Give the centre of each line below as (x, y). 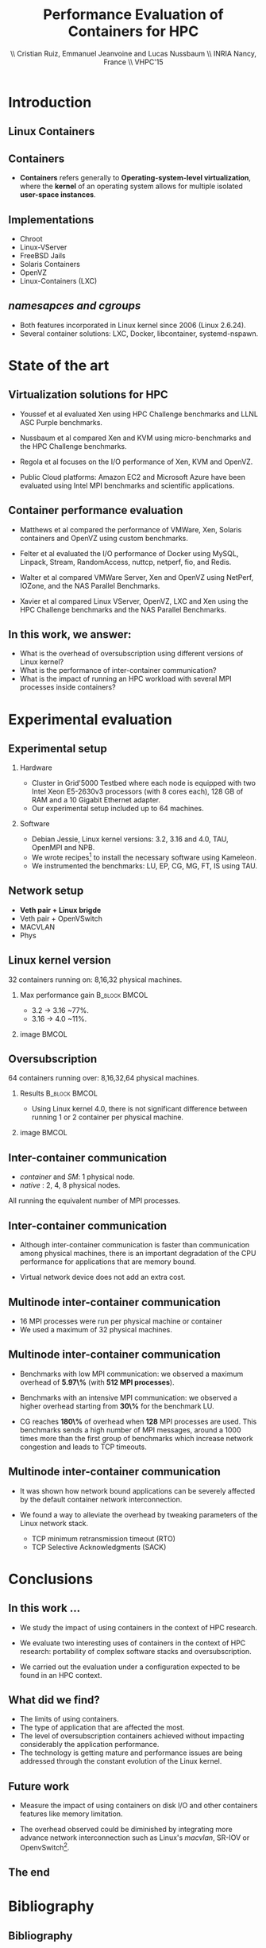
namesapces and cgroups (75, 306)
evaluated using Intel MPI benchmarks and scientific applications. (127, 485)
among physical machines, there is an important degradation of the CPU (138, 1254)
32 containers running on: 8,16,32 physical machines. (95, 980)
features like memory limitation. (71, 1814)
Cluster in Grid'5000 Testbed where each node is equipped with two (144, 783)
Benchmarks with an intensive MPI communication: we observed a (129, 1397)
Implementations (51, 220)
